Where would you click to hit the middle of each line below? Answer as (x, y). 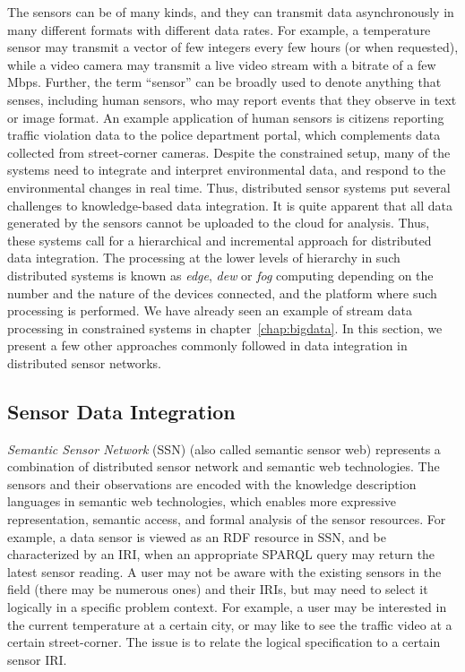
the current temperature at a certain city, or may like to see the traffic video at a (230, 624)
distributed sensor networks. (84, 362)
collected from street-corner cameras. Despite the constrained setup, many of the (229, 152)
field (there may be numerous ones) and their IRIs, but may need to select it (218, 589)
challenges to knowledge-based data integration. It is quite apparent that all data (230, 205)
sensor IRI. (37, 659)
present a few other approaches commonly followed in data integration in (207, 345)
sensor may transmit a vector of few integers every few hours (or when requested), (233, 47)
